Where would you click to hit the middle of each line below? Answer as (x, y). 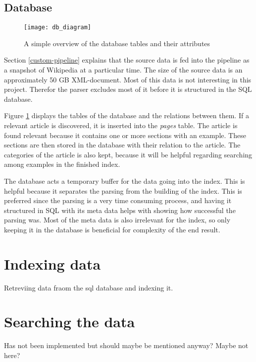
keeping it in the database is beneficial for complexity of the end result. (112, 229)
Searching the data (70, 322)
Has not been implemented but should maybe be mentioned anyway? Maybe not (126, 345)
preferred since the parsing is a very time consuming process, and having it (118, 200)
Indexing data (52, 263)
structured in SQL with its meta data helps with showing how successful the (120, 210)
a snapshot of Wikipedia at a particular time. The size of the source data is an (123, 70)
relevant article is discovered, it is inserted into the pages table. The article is (121, 125)
